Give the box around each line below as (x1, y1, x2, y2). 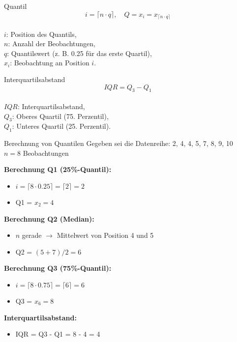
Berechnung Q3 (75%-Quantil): (4, 263, 112, 273)
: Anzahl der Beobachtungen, (8, 38, 95, 49)
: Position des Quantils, (6, 28, 77, 39)
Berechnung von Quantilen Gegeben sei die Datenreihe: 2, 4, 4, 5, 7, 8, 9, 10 (4, 138, 233, 148)
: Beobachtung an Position (10, 57, 89, 68)
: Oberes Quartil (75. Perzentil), (12, 111, 109, 121)
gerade (22, 230, 42, 240)
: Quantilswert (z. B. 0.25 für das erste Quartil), (7, 48, 152, 58)
